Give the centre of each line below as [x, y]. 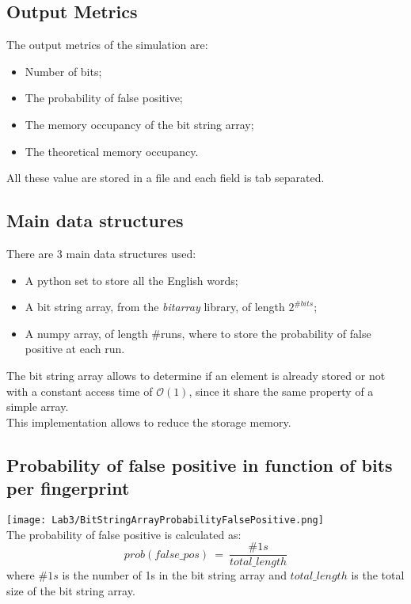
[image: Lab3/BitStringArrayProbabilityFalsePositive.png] [165, 520]
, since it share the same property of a [281, 391]
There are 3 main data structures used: [101, 253]
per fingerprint [68, 488]
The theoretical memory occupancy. [112, 151]
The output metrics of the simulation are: [107, 45]
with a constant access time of [80, 391]
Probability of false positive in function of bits [200, 464]
